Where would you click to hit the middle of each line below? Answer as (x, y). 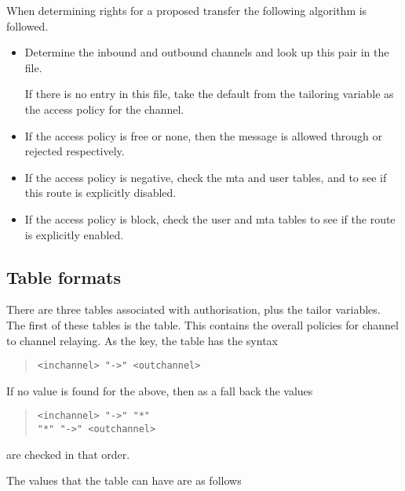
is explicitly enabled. (74, 234)
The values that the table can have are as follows (124, 480)
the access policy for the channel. (104, 109)
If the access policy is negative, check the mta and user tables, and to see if (206, 177)
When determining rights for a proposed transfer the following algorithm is (187, 10)
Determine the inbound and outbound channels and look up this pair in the (207, 52)
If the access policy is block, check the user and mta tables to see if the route (210, 218)
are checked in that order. (68, 454)
